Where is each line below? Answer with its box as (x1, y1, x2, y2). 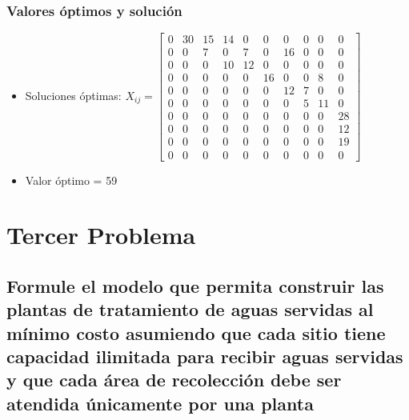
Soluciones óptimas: (25, 86, 122, 103)
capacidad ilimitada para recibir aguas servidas (6, 344, 403, 369)
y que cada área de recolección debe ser (6, 367, 342, 392)
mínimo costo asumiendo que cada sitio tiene (6, 320, 386, 345)
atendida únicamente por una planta (6, 390, 314, 415)
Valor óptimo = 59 (25, 171, 118, 188)
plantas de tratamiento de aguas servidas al (6, 297, 374, 322)
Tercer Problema (6, 218, 196, 251)
